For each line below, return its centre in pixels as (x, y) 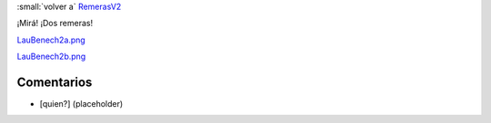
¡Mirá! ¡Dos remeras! (55, 24)
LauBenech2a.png (51, 40)
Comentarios (55, 82)
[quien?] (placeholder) (81, 104)
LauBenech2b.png (51, 57)
